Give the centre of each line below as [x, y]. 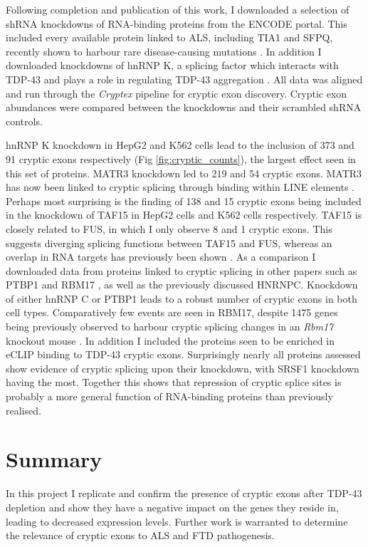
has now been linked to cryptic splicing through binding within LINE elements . [180, 187]
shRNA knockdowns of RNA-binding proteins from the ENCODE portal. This [177, 23]
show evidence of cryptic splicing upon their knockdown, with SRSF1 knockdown [183, 368]
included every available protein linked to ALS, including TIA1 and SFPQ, [169, 37]
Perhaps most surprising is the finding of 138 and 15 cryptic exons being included [184, 200]
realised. [23, 410]
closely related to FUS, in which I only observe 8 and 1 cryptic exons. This [169, 228]
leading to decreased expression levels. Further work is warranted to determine [177, 521]
